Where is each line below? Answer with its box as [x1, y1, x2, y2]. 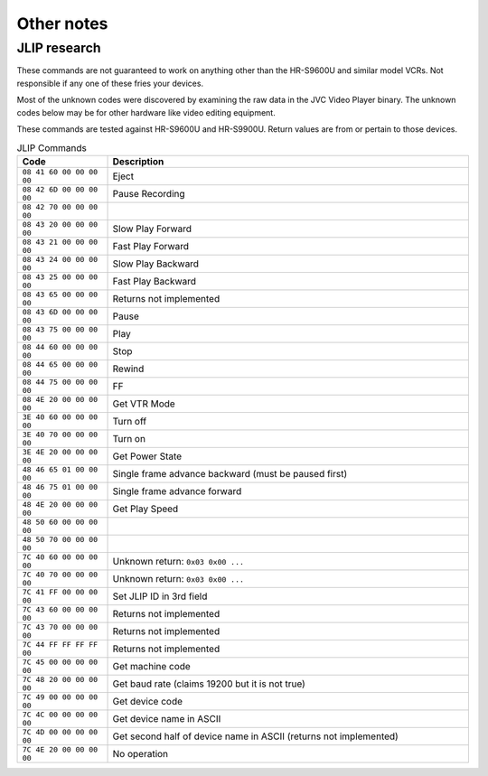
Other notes [16, 14, 108, 33]
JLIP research [16, 40, 101, 56]
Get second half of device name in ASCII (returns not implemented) [112, 730, 399, 743]
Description [112, 154, 164, 167]
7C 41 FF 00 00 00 [22, 587, 99, 596]
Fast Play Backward [112, 275, 197, 287]
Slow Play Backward [112, 257, 199, 270]
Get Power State [112, 450, 183, 463]
